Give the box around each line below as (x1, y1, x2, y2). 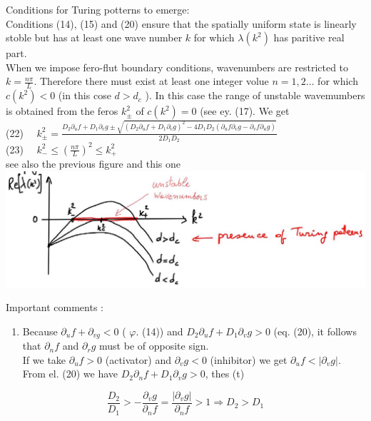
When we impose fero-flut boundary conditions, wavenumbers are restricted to (6, 59, 349, 74)
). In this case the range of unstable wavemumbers (145, 88, 365, 103)
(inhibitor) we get (210, 352, 288, 367)
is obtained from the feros (6, 103, 118, 118)
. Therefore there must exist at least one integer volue (34, 73, 269, 88)
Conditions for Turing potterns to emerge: (6, 2, 190, 16)
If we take (22, 352, 66, 367)
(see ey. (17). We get (200, 103, 290, 118)
